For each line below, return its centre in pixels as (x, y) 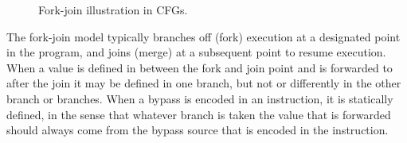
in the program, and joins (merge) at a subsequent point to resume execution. (196, 52)
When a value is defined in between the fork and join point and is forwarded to (200, 67)
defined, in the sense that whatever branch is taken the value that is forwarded (199, 114)
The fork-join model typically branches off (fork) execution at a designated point (203, 36)
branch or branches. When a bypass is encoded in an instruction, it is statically (200, 98)
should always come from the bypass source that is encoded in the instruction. (198, 130)
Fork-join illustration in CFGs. (113, 10)
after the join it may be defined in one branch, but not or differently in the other (204, 83)
